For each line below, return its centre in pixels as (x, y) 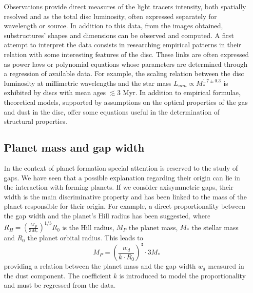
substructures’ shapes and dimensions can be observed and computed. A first (119, 35)
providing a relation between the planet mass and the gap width (100, 266)
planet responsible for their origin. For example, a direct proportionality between (125, 206)
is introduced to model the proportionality (183, 275)
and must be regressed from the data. (60, 285)
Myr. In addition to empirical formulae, (182, 92)
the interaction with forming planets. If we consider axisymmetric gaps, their (119, 187)
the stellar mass (215, 227)
